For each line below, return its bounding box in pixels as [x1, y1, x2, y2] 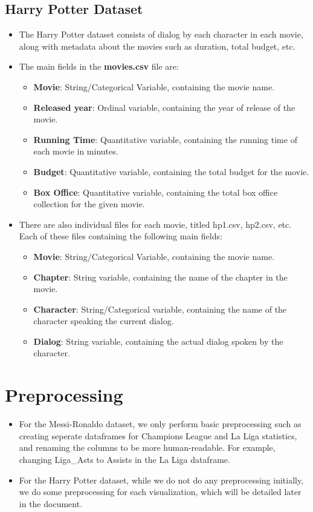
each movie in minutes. [33, 145, 118, 158]
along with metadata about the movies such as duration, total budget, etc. [19, 39, 295, 52]
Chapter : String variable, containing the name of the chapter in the [33, 270, 288, 283]
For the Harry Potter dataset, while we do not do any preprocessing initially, [19, 473, 304, 486]
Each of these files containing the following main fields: [19, 230, 222, 242]
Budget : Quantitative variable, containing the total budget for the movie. [33, 165, 309, 178]
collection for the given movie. [33, 198, 145, 210]
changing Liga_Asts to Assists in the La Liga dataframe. [19, 453, 230, 465]
